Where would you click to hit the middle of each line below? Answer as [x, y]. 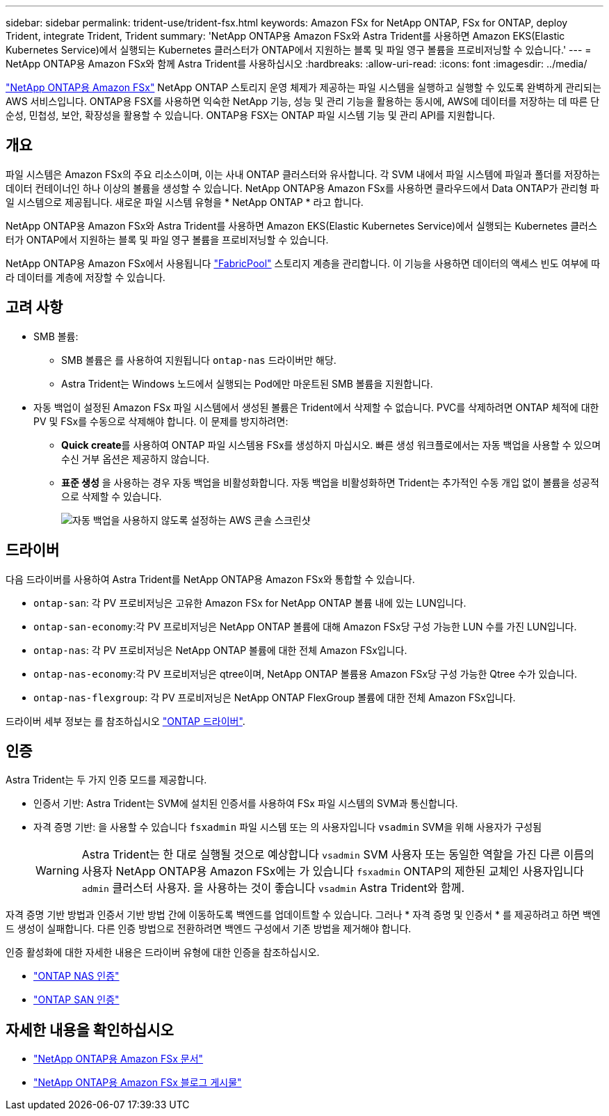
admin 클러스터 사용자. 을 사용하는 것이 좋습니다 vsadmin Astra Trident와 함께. [273, 888]
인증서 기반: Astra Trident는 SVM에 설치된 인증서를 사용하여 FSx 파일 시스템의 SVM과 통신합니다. [246, 804]
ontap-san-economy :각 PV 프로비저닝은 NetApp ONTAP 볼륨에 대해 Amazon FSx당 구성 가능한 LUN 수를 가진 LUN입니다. [305, 626]
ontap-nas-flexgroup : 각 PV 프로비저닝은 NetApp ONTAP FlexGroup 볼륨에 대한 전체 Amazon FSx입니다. [275, 697]
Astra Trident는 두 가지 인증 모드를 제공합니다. [106, 780]
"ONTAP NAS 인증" [76, 976]
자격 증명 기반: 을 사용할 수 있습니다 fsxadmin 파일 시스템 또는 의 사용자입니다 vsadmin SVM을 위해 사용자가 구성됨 [288, 827]
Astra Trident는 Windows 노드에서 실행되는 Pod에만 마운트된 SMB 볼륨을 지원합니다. [247, 383]
